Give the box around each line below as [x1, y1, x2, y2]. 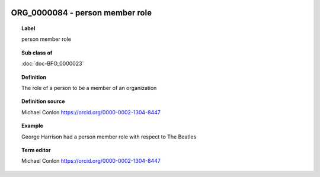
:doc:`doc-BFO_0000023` [21, 60, 84, 67]
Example [21, 122, 44, 130]
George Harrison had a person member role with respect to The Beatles [21, 133, 197, 140]
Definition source [21, 98, 65, 105]
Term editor [21, 146, 51, 153]
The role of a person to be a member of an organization [21, 84, 157, 91]
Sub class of [21, 49, 53, 56]
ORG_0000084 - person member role [11, 8, 152, 18]
